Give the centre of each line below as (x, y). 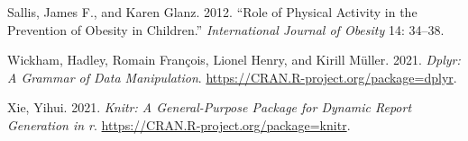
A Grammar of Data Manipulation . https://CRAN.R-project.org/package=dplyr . (232, 77)
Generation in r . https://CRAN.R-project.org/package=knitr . (179, 124)
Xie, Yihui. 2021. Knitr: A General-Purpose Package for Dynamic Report (210, 107)
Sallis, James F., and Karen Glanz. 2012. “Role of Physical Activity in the (212, 12)
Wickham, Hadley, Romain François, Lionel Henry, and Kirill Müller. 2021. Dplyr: (234, 60)
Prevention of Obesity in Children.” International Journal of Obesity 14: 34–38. (226, 29)
